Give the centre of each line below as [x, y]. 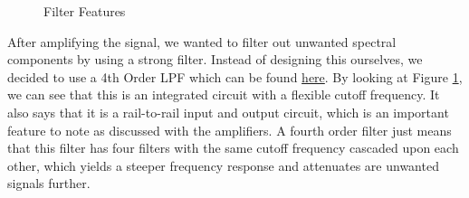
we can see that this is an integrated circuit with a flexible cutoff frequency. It [224, 94]
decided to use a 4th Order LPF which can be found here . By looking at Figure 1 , [235, 76]
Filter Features [85, 11]
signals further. [49, 183]
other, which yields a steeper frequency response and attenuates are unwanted [223, 165]
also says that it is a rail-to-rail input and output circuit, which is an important [228, 112]
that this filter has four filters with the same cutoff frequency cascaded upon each [233, 148]
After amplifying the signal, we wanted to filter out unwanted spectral [202, 41]
